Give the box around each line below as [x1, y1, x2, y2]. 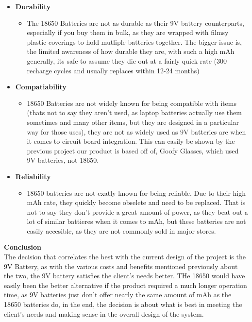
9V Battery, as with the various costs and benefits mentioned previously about [4, 261, 238, 271]
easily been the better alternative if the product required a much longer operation [4, 280, 247, 290]
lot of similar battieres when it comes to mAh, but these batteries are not [27, 216, 246, 226]
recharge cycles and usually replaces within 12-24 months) [27, 65, 200, 75]
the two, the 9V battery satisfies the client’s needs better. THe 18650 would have [4, 271, 245, 281]
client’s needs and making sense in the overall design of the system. [4, 308, 204, 319]
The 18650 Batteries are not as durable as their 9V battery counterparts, [27, 17, 244, 28]
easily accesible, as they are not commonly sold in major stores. [27, 225, 216, 236]
